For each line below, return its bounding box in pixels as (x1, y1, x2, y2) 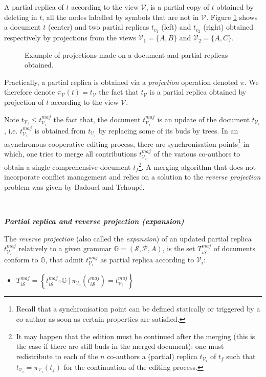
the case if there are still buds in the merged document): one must (16, 341, 224, 351)
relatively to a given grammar (18, 243, 112, 254)
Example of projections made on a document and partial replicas (25, 49, 228, 60)
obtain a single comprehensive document (4, 161, 131, 172)
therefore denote (4, 86, 55, 97)
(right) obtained (203, 21, 253, 32)
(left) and (161, 21, 191, 32)
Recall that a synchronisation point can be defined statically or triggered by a (16, 303, 260, 314)
